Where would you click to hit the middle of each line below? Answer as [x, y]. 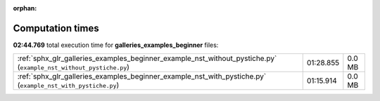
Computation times [56, 28]
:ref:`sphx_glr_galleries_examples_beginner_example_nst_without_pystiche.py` [147, 58]
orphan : [25, 8]
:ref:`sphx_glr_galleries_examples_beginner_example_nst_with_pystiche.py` [142, 76]
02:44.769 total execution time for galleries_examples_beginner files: [116, 45]
